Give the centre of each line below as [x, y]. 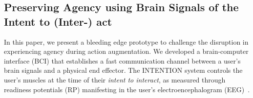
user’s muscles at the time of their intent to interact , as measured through [115, 79]
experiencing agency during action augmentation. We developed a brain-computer [126, 51]
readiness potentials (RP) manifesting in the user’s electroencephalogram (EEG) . [127, 89]
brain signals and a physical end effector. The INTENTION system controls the [123, 70]
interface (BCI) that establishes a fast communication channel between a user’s [122, 60]
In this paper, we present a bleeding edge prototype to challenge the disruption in [126, 41]
